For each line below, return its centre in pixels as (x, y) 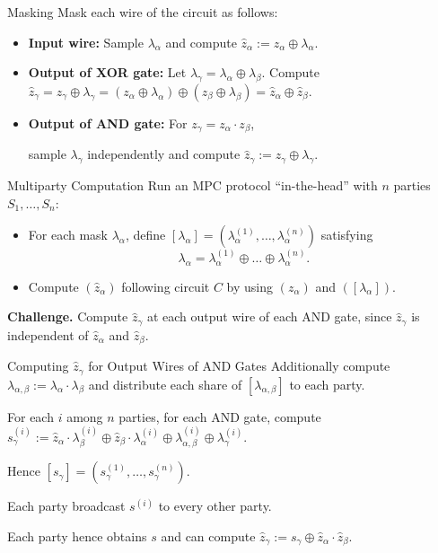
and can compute (208, 536)
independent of (48, 334)
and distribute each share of (165, 384)
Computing (38, 366)
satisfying (347, 235)
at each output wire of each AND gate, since (269, 316)
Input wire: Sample (86, 42)
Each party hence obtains (77, 536)
